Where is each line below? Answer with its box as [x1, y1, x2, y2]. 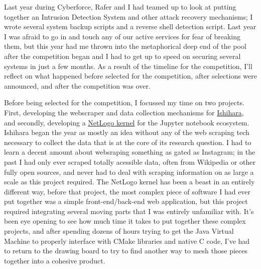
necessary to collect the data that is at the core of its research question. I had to [4, 137, 251, 147]
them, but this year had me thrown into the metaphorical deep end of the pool [4, 41, 246, 51]
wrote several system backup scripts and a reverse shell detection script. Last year [4, 21, 256, 32]
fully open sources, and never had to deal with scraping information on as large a [4, 166, 254, 177]
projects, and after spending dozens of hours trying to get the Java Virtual [4, 226, 234, 236]
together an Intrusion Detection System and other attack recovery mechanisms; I [4, 11, 253, 22]
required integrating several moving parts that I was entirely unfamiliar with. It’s [4, 206, 254, 216]
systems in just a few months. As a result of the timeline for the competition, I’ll [4, 60, 252, 71]
